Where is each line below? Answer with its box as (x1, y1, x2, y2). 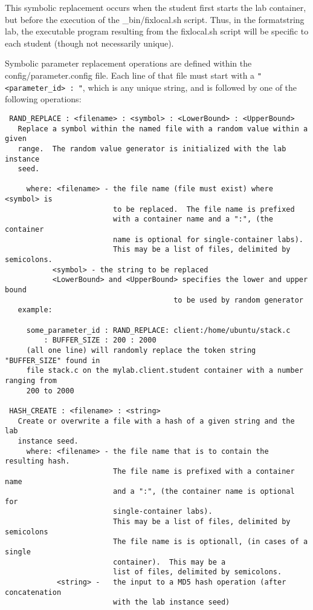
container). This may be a (112, 557, 226, 566)
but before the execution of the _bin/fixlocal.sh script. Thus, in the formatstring (5, 13, 305, 25)
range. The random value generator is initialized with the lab (18, 144, 286, 153)
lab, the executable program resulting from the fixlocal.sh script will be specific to (5, 25, 309, 38)
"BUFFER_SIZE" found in (5, 356, 100, 365)
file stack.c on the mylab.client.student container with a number (26, 366, 303, 375)
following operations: (5, 93, 82, 105)
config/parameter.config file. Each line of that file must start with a (5, 68, 255, 81)
